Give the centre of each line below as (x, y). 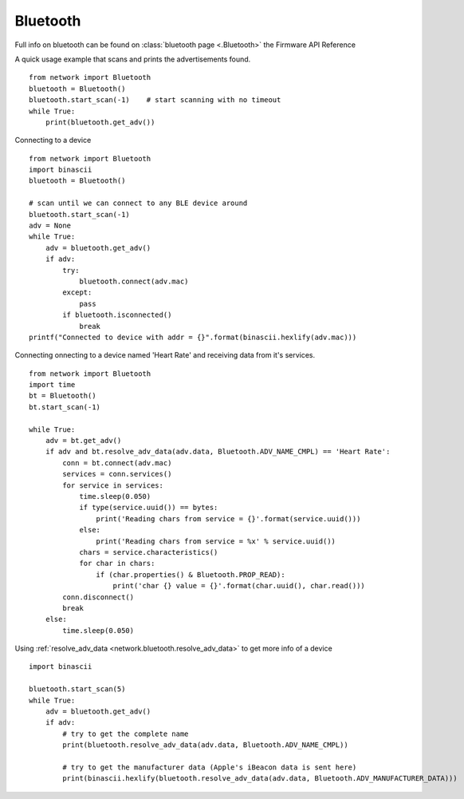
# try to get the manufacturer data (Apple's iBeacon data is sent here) (210, 767)
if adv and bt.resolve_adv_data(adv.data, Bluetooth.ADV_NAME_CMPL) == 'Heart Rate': (218, 452)
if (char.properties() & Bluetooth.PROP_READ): (191, 574)
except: (77, 293)
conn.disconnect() (98, 597)
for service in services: (113, 485)
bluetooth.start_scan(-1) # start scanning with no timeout (155, 100)
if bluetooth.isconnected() (117, 315)
